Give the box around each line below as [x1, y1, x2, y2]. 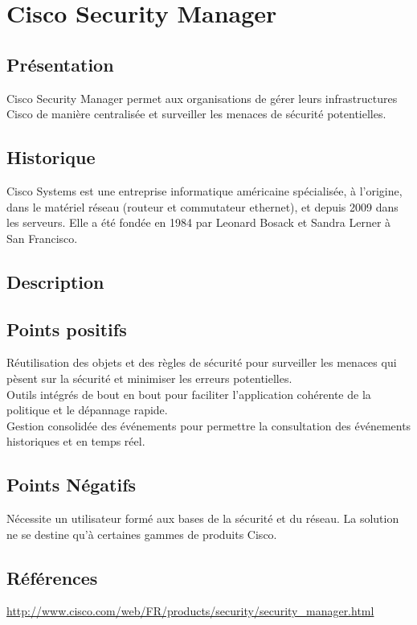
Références [6, 565, 98, 590]
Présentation [6, 51, 114, 76]
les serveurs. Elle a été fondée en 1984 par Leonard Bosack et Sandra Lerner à [6, 214, 391, 231]
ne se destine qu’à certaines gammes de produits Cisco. [6, 525, 277, 542]
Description [6, 269, 104, 294]
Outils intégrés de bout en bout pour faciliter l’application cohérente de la [6, 385, 371, 402]
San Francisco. [6, 229, 78, 246]
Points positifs [6, 316, 127, 341]
